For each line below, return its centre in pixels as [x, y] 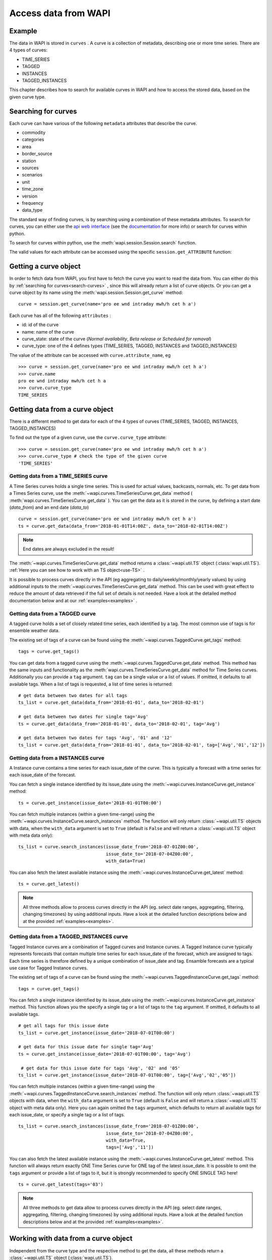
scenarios [32, 175]
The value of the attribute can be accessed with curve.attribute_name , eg [90, 355]
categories [33, 140]
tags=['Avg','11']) [130, 1147]
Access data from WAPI [60, 13]
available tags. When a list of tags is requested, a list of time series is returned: [91, 684]
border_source [37, 154]
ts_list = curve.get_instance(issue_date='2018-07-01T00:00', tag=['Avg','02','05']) [127, 1075]
